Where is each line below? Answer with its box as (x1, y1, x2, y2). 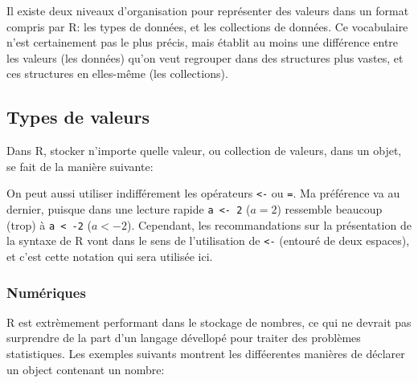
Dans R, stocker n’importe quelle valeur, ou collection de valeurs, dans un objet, (6, 142, 402, 159)
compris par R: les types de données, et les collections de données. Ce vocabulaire (6, 18, 408, 35)
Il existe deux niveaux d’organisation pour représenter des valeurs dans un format (6, 2, 409, 18)
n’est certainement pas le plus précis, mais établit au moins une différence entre (6, 34, 399, 51)
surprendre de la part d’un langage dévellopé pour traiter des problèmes (6, 329, 361, 346)
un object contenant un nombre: (6, 361, 165, 377)
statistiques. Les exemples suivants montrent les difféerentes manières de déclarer (6, 344, 405, 361)
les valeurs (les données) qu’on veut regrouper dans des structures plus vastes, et (6, 49, 404, 66)
